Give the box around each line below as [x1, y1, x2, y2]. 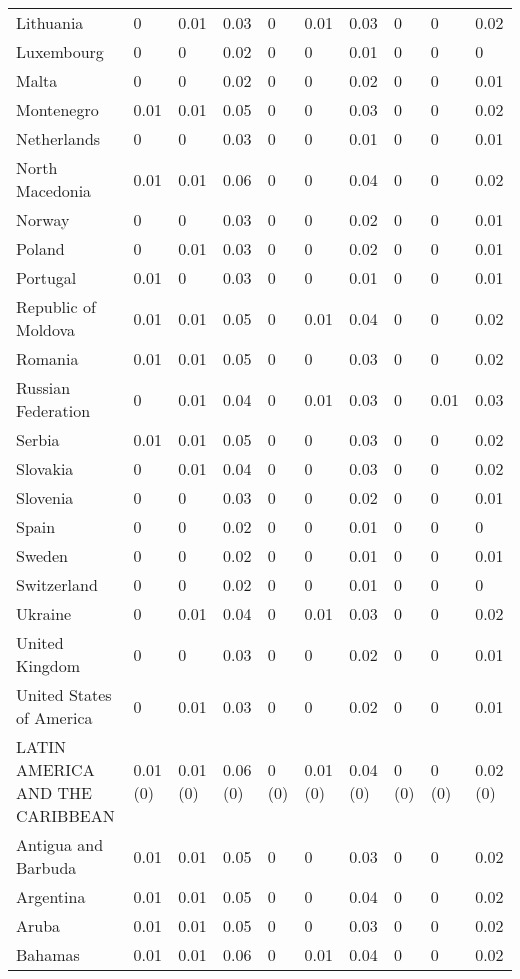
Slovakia [16, 457, 74, 480]
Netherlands [16, 127, 101, 150]
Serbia [16, 428, 60, 451]
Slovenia [16, 486, 74, 509]
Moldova [16, 318, 76, 341]
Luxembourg [16, 40, 104, 63]
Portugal [16, 266, 77, 289]
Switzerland [16, 573, 98, 596]
